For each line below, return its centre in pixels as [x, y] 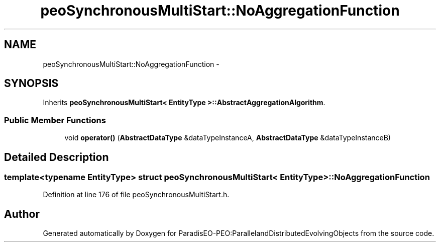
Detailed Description [57, 157]
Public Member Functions [55, 120]
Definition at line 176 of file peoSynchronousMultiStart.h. [136, 195]
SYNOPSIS [31, 84]
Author [22, 214]
